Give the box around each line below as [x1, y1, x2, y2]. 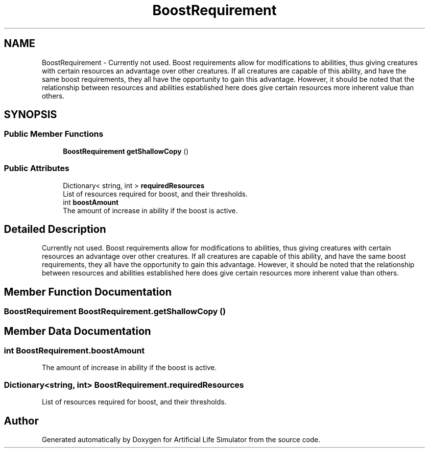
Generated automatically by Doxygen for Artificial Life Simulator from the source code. [42, 435, 321, 444]
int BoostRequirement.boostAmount [4, 346, 145, 356]
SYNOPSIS [4, 108, 57, 121]
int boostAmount [63, 198, 119, 206]
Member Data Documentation [4, 325, 151, 337]
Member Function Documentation [4, 285, 172, 298]
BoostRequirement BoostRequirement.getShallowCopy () [4, 306, 226, 317]
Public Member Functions [4, 129, 103, 139]
